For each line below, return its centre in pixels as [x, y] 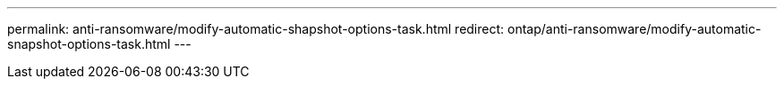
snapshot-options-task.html [89, 44]
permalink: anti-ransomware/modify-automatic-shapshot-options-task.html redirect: [256, 29]
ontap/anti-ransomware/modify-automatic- [635, 29]
